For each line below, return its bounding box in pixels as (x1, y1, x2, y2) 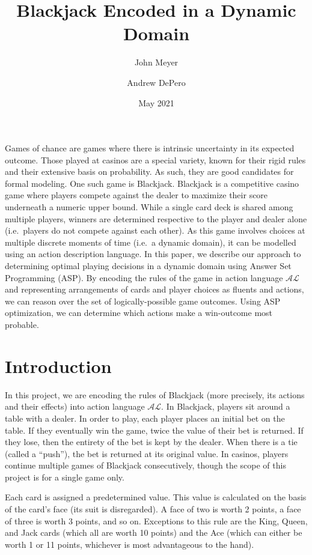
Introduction (5, 353, 112, 378)
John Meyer (134, 56, 179, 68)
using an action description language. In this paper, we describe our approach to (5, 247, 301, 260)
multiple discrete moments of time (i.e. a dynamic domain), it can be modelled (5, 235, 296, 248)
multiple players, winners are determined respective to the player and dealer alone (5, 212, 307, 225)
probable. (5, 318, 39, 330)
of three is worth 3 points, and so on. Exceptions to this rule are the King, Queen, (5, 514, 308, 527)
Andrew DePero (127, 76, 186, 88)
